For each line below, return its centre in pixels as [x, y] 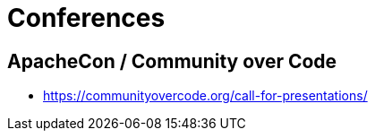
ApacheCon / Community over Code [172, 61]
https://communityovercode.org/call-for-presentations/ [205, 96]
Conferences [86, 18]
